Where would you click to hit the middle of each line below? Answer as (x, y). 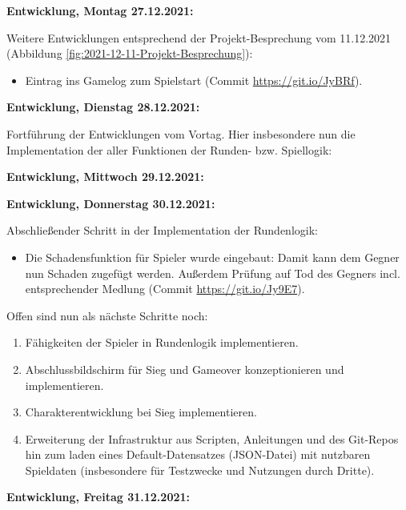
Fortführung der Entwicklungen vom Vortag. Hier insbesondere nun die (181, 133)
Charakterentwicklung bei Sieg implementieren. (141, 412)
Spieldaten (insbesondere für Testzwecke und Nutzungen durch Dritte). (200, 470)
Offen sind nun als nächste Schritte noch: (107, 315)
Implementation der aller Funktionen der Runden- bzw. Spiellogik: (169, 149)
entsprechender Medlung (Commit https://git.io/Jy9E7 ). (165, 289)
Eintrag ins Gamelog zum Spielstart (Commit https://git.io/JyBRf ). (194, 80)
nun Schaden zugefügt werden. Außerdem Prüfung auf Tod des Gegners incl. (213, 273)
